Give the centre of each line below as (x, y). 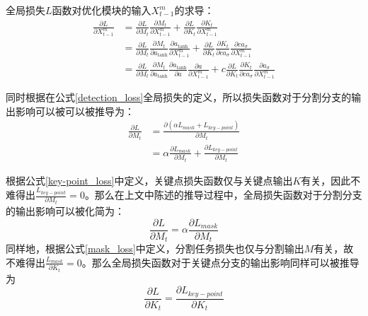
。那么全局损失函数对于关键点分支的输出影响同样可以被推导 (220, 262)
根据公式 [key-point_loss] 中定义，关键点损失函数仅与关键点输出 (149, 180)
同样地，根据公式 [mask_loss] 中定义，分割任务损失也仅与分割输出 (155, 248)
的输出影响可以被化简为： (65, 211)
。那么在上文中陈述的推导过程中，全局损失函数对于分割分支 (223, 195)
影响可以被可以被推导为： (75, 111)
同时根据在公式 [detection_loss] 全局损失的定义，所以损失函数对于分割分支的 (179, 97)
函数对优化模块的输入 (102, 10)
